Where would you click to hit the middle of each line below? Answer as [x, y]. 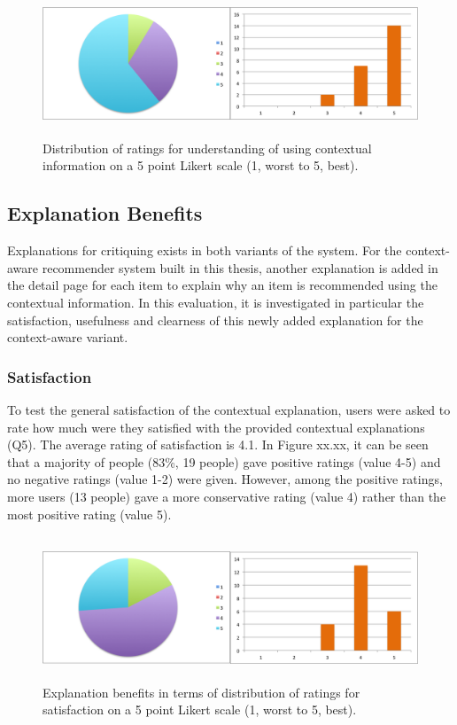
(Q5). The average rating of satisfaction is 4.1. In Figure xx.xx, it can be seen [218, 444]
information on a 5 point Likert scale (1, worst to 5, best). [201, 165]
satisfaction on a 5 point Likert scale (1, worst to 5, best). [200, 709]
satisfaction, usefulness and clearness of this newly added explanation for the [215, 320]
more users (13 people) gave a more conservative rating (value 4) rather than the [227, 496]
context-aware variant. [68, 337]
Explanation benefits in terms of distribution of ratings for [201, 692]
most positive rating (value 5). [89, 514]
